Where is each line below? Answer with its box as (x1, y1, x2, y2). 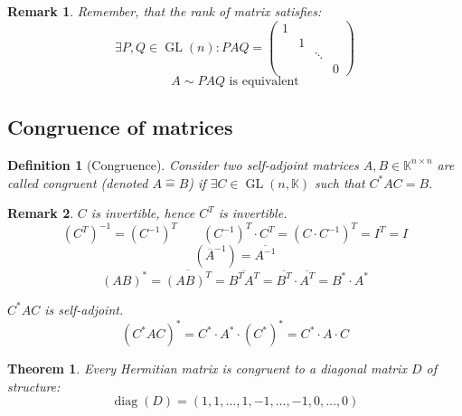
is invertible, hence (90, 203, 195, 222)
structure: (7, 376, 61, 395)
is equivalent (229, 74, 299, 88)
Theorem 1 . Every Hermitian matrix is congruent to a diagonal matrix (7, 359, 407, 378)
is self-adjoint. (44, 299, 124, 318)
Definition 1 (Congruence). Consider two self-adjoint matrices (7, 155, 359, 174)
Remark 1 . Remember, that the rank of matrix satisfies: (7, 2, 322, 20)
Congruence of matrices (7, 113, 233, 141)
